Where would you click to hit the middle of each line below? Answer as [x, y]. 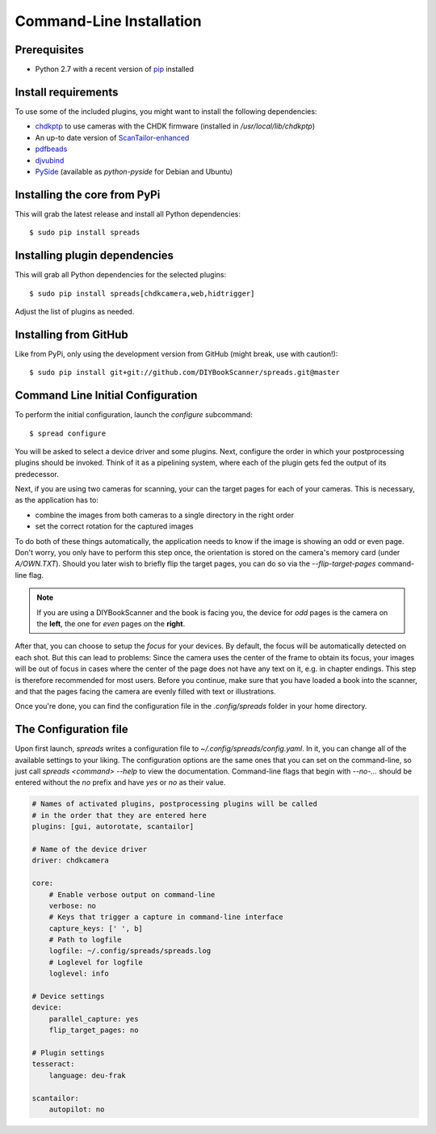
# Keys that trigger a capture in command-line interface [166, 917]
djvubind [50, 160]
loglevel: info [79, 974]
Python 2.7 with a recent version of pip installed [114, 70]
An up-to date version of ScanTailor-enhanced [112, 137]
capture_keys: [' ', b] [96, 928]
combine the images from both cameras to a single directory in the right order [165, 515]
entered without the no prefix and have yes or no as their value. [120, 782]
